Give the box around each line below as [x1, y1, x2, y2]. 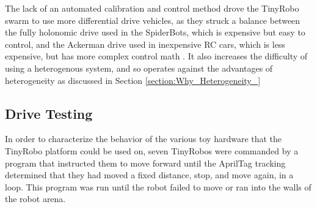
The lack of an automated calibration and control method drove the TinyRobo [5, 2, 299, 14]
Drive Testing [5, 103, 93, 122]
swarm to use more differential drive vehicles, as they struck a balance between [5, 13, 301, 26]
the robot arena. [5, 192, 66, 205]
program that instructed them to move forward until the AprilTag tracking [5, 156, 286, 169]
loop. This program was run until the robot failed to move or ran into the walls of [5, 180, 312, 193]
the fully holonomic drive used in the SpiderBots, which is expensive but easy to [5, 26, 305, 39]
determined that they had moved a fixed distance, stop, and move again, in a [5, 168, 294, 181]
